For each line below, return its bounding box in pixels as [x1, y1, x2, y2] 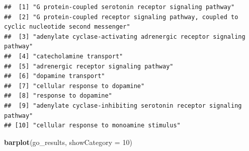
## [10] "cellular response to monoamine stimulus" [4, 122, 181, 129]
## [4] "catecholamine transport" [4, 52, 123, 60]
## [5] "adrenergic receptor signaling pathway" [4, 62, 174, 70]
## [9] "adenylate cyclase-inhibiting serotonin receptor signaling [4, 102, 242, 109]
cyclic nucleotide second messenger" [4, 23, 130, 31]
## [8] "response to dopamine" [4, 92, 112, 100]
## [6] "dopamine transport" [4, 72, 105, 80]
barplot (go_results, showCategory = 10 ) [4, 136, 132, 147]
